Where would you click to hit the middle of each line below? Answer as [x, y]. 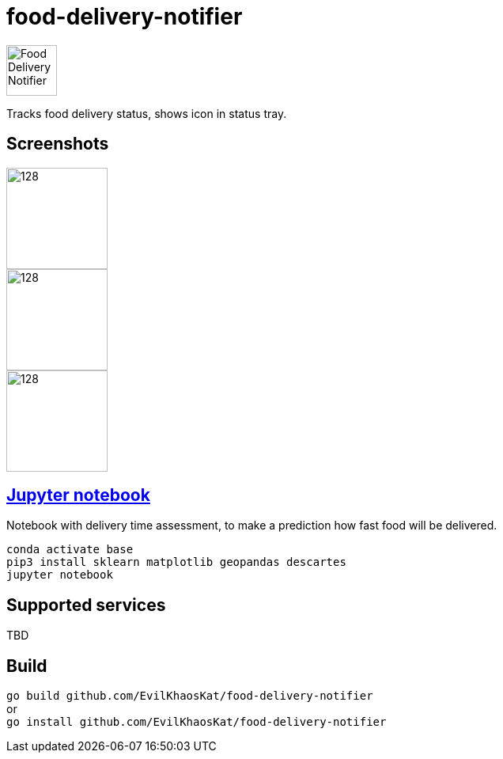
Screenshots [58, 144]
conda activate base [70, 550]
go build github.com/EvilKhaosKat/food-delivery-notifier [190, 696]
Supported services [86, 605]
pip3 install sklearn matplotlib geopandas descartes [176, 562]
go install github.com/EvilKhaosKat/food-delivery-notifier [197, 722]
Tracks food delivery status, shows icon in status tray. [147, 113]
